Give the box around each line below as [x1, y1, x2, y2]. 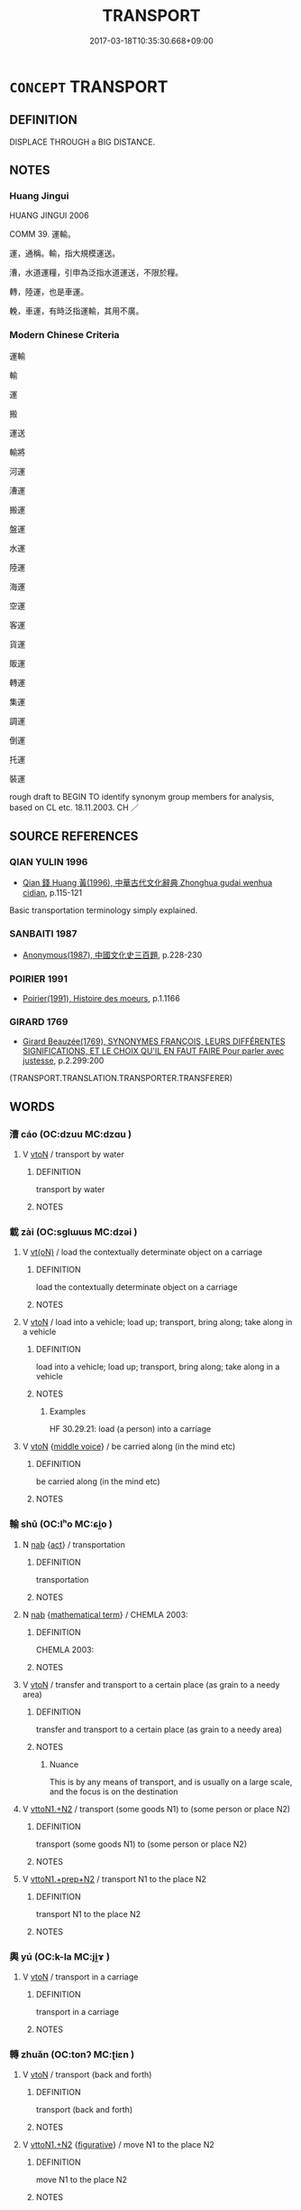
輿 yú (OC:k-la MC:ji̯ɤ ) [9, 1950, 111, 1962]
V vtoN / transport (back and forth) [22, 2069, 152, 2080]
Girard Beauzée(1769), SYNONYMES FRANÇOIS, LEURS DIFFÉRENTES [22, 1036, 286, 1047]
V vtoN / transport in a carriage [22, 1971, 139, 1982]
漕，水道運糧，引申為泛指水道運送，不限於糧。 [9, 268, 183, 278]
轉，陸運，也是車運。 [9, 287, 88, 297]
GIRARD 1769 [9, 1015, 68, 1028]
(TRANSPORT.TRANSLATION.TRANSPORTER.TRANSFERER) [9, 1073, 233, 1084]
